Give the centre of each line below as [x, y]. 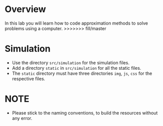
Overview [25, 9]
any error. [22, 118]
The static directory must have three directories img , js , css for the [82, 73]
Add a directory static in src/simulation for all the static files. [76, 68]
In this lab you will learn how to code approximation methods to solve [76, 23]
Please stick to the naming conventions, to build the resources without [85, 113]
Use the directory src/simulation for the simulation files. [71, 62]
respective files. [29, 78]
